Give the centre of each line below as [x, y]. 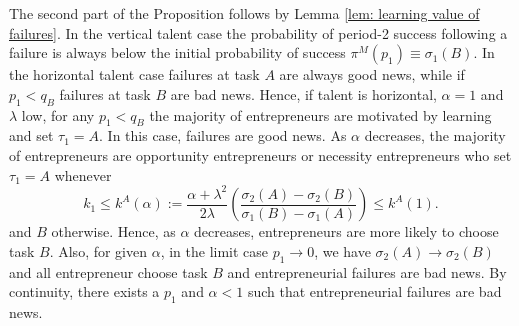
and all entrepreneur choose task [108, 271]
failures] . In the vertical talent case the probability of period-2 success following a [258, 32]
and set [31, 135]
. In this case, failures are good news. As [223, 135]
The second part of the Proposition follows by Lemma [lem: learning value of [244, 13]
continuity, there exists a [84, 291]
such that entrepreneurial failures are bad [374, 291]
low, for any [58, 114]
